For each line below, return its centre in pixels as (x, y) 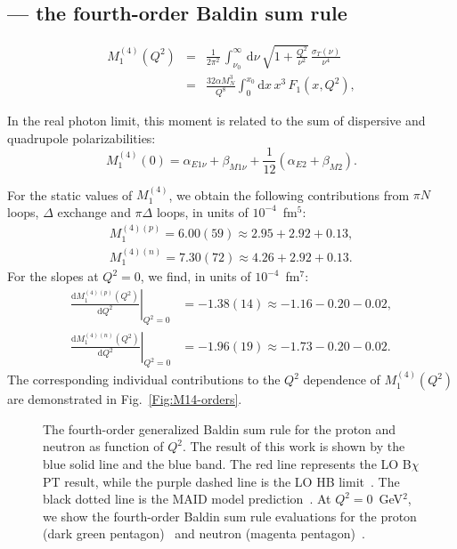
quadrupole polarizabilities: (82, 137)
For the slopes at (53, 276)
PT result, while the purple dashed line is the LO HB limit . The (221, 481)
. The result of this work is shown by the (294, 446)
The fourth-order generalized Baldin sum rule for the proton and (220, 428)
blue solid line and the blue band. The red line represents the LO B (227, 463)
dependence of (342, 379)
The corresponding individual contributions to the (144, 379)
